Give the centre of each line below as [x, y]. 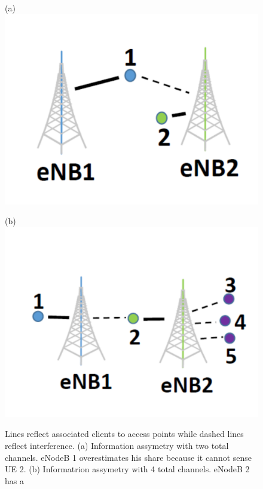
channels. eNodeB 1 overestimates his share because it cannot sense [129, 457]
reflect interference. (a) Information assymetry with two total [117, 445]
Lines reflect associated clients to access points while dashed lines [124, 434]
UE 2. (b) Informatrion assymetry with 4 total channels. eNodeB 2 [127, 469]
